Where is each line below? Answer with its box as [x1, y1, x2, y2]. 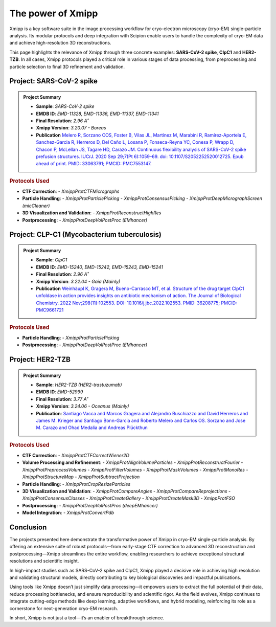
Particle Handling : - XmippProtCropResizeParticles [22, 481, 130, 487]
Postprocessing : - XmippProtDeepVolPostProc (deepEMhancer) [22, 502, 158, 508]
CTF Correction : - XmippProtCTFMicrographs [22, 188, 120, 194]
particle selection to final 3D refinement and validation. [9, 63, 125, 70]
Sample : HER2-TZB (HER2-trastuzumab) [36, 382, 122, 388]
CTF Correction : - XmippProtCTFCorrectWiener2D [22, 453, 130, 459]
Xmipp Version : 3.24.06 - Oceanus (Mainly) [36, 403, 129, 409]
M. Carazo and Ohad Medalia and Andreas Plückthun [36, 424, 148, 431]
